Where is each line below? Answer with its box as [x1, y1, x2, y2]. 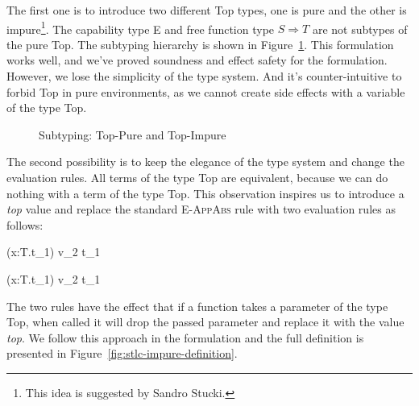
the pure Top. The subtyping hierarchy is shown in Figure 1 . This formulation [6, 35, 394, 52]
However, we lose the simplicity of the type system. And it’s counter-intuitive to [6, 68, 402, 85]
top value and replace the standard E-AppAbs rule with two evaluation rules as [6, 201, 396, 217]
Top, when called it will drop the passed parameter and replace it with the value [6, 313, 404, 330]
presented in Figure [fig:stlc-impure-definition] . [6, 345, 238, 362]
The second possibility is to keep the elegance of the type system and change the [6, 153, 404, 170]
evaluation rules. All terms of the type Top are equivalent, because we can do [6, 169, 388, 185]
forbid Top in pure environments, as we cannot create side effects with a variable [6, 83, 405, 100]
